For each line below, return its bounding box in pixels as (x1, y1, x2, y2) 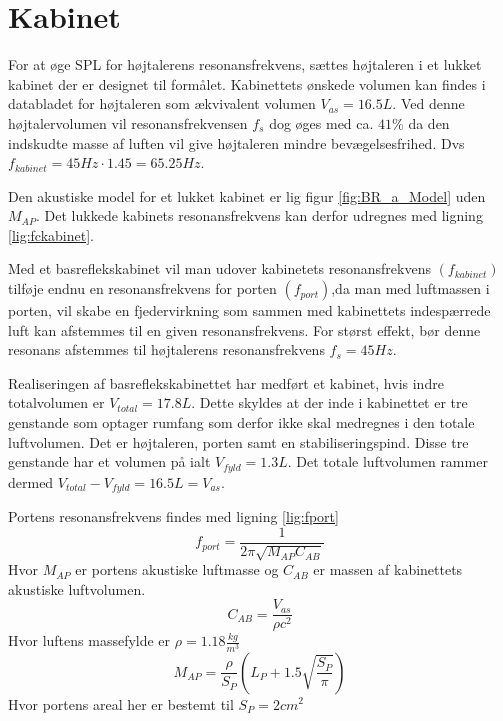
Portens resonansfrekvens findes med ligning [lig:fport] (8, 506, 339, 527)
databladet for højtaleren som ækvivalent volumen (8, 93, 316, 114)
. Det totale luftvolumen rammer (287, 451, 488, 472)
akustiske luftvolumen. (8, 578, 146, 599)
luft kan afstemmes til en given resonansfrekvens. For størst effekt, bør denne (8, 319, 481, 340)
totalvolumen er (8, 392, 105, 413)
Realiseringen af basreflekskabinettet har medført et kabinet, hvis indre (8, 372, 444, 393)
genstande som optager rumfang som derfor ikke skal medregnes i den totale (8, 412, 475, 433)
